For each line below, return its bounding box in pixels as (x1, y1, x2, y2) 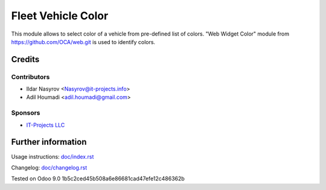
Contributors (11, 72, 50, 81)
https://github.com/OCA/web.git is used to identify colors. (11, 38, 156, 45)
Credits (11, 54, 40, 65)
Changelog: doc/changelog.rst (11, 163, 88, 171)
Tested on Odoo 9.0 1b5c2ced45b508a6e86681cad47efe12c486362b (11, 175, 185, 182)
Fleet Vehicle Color (11, 9, 109, 22)
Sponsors (11, 109, 40, 117)
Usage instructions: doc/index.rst (11, 153, 94, 160)
